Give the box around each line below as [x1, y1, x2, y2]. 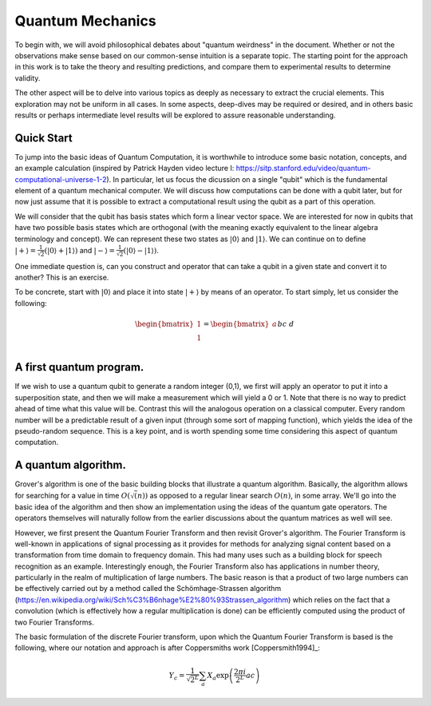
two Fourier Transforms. [14, 617, 95, 627]
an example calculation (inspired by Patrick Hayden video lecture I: [14, 164, 235, 173]
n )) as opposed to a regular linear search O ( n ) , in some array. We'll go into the [136, 490, 397, 500]
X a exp [207, 671, 229, 682]
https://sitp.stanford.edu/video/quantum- [235, 164, 371, 173]
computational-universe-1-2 [14, 174, 107, 184]
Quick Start [14, 131, 73, 145]
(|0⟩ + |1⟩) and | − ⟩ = [44, 245, 116, 255]
